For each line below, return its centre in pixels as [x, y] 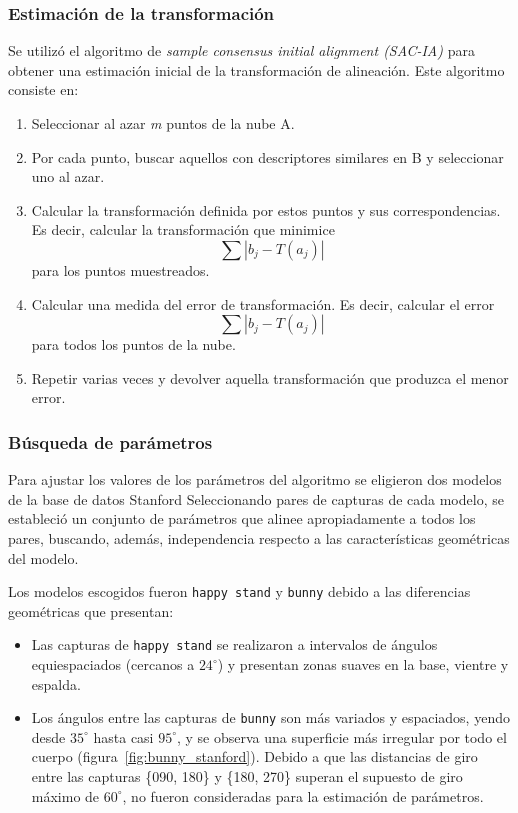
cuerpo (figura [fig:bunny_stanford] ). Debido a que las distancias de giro [254, 756]
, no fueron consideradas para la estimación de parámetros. [303, 795]
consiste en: [43, 89]
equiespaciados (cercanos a [113, 664]
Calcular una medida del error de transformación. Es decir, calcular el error [263, 303]
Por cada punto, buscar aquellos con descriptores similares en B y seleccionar [267, 156]
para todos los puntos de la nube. [133, 344]
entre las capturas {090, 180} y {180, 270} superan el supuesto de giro [247, 776]
